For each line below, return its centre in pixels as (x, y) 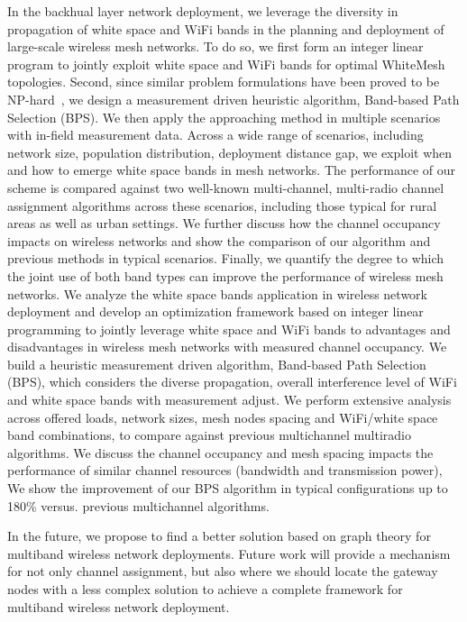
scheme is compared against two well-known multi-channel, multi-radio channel (226, 187)
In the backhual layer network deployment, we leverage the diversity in (203, 11)
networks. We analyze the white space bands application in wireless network (217, 293)
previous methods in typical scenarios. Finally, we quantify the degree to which (226, 258)
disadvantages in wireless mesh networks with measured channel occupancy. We (227, 347)
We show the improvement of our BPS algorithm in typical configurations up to (228, 488)
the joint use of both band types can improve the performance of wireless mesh (225, 275)
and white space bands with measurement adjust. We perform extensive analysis (229, 400)
